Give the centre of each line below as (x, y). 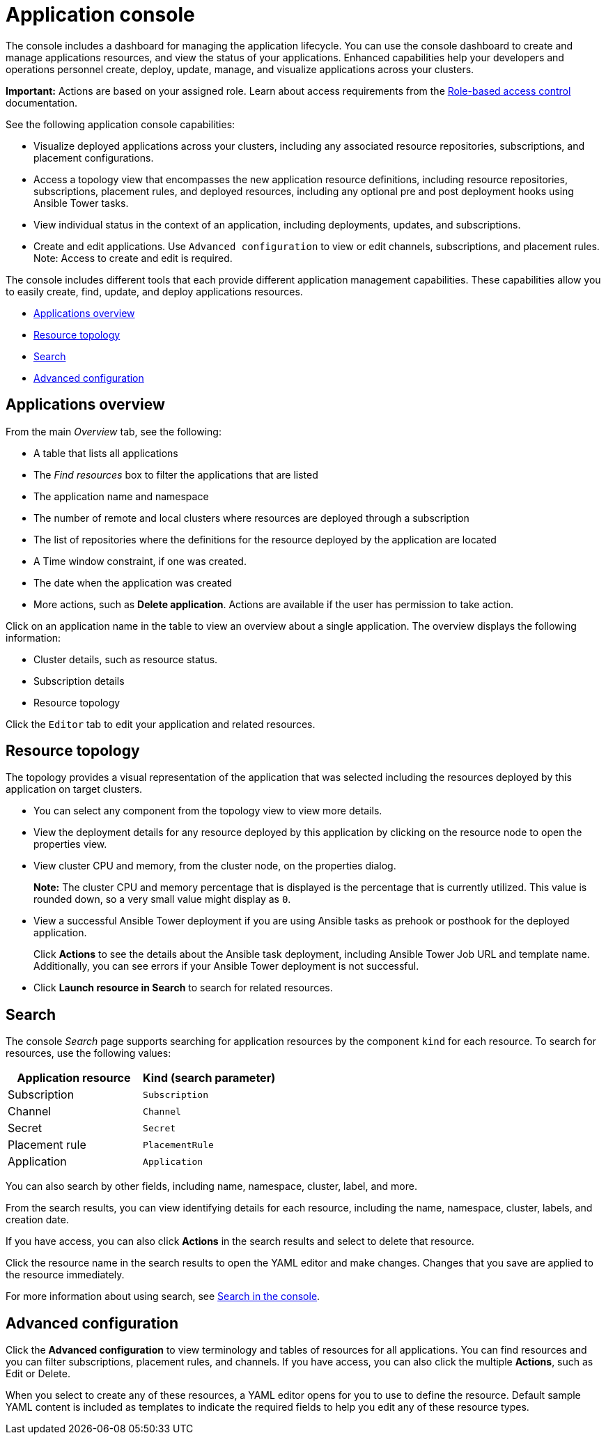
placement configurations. (94, 157)
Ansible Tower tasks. (81, 203)
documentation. (42, 102)
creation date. (37, 1220)
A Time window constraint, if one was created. (140, 561)
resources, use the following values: (88, 1053)
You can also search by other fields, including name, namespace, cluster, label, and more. (211, 1186)
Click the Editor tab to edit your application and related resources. (161, 724)
